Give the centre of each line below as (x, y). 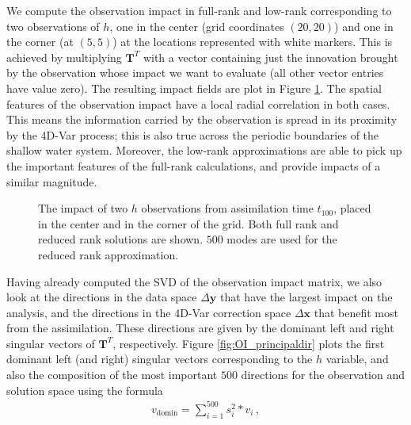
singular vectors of (51, 343)
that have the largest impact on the (306, 297)
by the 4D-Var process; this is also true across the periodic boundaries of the (193, 134)
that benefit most (356, 312)
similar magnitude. (52, 181)
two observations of (53, 26)
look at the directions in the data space (102, 297)
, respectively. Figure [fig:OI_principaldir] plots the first (249, 343)
